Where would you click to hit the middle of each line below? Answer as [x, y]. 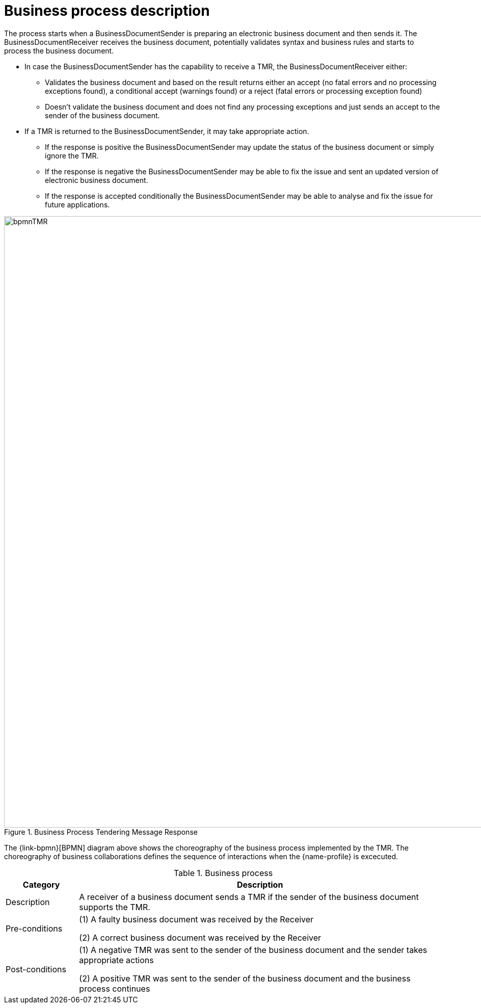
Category [41, 884]
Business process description [107, 11]
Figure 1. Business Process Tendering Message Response [101, 832]
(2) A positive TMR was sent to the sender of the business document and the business [245, 978]
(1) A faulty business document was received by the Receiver [196, 919]
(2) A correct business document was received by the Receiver [200, 937]
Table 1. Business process [223, 873]
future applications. [77, 204]
